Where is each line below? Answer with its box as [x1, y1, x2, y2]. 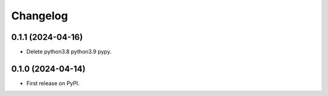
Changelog [11, 9, 68, 22]
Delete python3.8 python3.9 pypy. [26, 48, 112, 56]
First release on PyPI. [26, 79, 80, 87]
